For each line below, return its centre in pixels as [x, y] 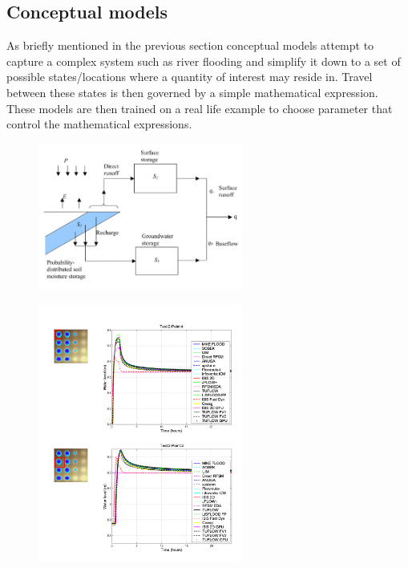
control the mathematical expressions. [99, 124]
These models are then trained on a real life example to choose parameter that [200, 108]
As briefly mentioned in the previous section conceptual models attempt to [190, 45]
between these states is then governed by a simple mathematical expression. [192, 92]
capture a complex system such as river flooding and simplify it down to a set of [204, 61]
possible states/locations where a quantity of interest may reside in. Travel [190, 77]
